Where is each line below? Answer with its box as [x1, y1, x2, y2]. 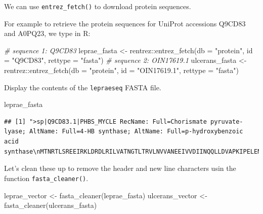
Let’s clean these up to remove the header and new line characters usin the [4, 163, 236, 173]
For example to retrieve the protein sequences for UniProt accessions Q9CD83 [4, 18, 246, 28]
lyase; [4, 128, 26, 135]
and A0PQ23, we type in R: [4, 28, 91, 39]
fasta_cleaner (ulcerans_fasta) [4, 200, 97, 210]
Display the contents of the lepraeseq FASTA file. [4, 82, 161, 92]
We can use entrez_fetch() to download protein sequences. [4, 1, 191, 11]
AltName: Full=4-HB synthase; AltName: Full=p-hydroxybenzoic [29, 128, 243, 135]
